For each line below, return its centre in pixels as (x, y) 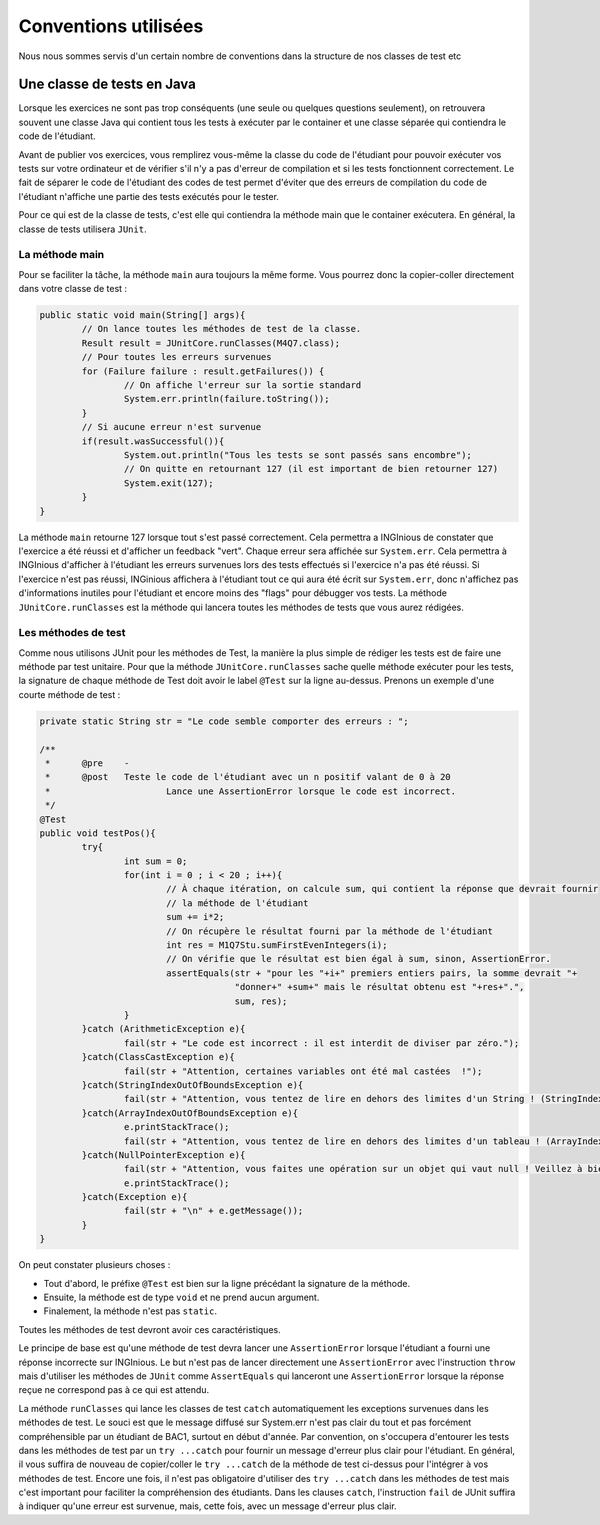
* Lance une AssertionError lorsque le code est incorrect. (251, 791)
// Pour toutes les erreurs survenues (176, 357)
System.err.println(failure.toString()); (226, 399)
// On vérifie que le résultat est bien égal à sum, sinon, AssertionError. (358, 959)
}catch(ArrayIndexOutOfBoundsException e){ (190, 1113)
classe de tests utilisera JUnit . (82, 229)
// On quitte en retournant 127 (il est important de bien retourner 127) (311, 469)
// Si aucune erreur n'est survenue (171, 427)
